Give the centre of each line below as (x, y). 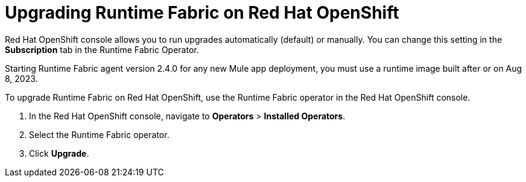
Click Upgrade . (59, 153)
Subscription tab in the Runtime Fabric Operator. (102, 49)
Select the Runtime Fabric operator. (99, 134)
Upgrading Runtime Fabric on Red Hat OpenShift (202, 13)
